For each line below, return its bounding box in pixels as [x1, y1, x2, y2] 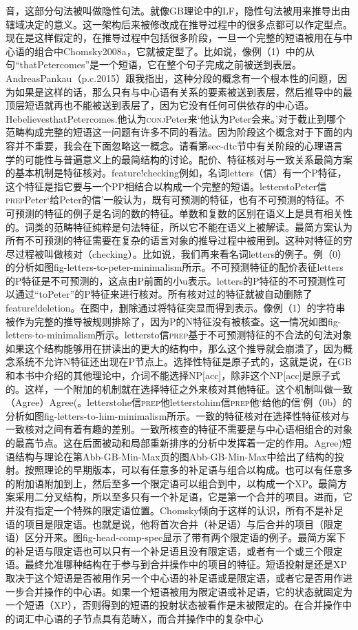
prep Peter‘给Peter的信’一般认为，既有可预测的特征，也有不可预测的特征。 [6, 192, 335, 207]
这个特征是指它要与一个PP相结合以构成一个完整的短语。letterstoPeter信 [6, 179, 327, 193]
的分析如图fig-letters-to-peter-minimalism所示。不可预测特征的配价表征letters [6, 260, 344, 274]
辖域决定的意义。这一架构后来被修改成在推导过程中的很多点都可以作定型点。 [6, 17, 352, 31]
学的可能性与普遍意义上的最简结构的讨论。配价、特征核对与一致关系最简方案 [6, 152, 352, 166]
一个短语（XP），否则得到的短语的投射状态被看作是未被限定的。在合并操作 [6, 598, 343, 612]
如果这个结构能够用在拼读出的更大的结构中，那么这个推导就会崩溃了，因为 [6, 341, 343, 355]
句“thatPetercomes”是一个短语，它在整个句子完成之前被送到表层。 [6, 57, 302, 72]
